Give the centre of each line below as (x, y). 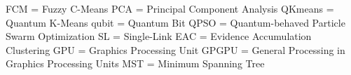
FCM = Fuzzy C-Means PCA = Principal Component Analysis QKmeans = (170, 8)
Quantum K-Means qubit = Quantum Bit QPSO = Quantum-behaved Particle (175, 22)
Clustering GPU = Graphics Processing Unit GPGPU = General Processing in (175, 49)
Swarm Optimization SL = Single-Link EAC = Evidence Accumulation (159, 36)
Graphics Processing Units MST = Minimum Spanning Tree (135, 63)
